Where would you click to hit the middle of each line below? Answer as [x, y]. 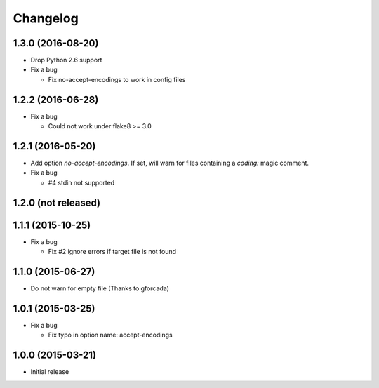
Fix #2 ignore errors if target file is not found [112, 252]
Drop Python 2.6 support [66, 60]
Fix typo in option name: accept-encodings [110, 335]
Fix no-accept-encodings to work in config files [117, 79]
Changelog [46, 18]
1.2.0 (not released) [57, 202]
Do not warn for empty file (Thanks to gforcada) [100, 288]
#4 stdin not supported [81, 182]
